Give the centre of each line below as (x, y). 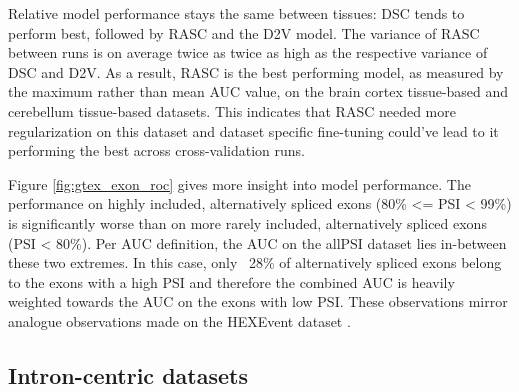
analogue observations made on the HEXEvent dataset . (179, 320)
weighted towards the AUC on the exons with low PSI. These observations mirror (258, 301)
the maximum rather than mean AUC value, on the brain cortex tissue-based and (258, 91)
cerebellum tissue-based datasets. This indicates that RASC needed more (232, 110)
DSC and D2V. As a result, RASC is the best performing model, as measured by (256, 71)
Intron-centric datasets (128, 374)
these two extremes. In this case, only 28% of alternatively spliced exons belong (255, 262)
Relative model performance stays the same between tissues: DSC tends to (236, 13)
